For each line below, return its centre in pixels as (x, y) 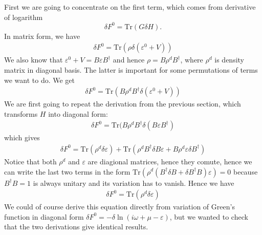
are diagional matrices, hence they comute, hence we (170, 161)
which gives (22, 137)
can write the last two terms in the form (67, 171)
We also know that (34, 60)
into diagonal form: (78, 113)
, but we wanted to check (209, 216)
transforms (21, 113)
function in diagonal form (44, 216)
